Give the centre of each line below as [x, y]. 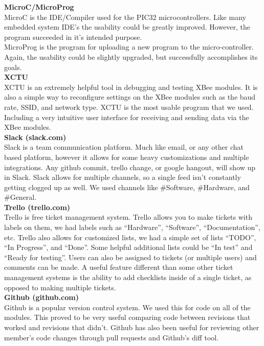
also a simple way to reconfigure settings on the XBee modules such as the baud [130, 97]
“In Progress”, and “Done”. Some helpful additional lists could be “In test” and [128, 247]
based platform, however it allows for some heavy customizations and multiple [127, 157]
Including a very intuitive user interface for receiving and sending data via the [127, 117]
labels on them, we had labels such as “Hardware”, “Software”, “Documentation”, [132, 227]
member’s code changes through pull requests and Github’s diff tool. [112, 337]
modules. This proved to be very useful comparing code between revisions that [127, 317]
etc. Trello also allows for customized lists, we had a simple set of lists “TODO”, [130, 237]
